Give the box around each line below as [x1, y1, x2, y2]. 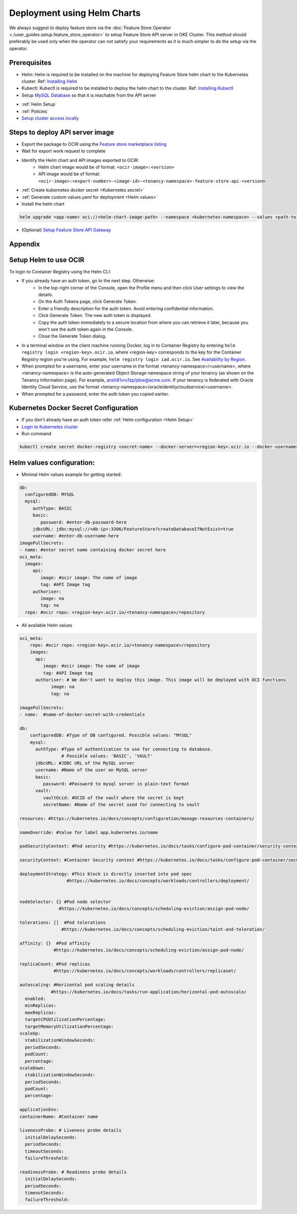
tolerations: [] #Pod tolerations [19, 919, 106, 925]
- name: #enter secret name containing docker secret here [19, 547, 166, 553]
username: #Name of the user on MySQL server [35, 767, 148, 773]
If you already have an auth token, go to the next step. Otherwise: [21, 278, 155, 284]
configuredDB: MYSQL [25, 492, 75, 497]
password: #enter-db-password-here [40, 519, 127, 525]
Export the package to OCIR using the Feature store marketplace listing [21, 141, 167, 147]
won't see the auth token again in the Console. [38, 326, 133, 332]
